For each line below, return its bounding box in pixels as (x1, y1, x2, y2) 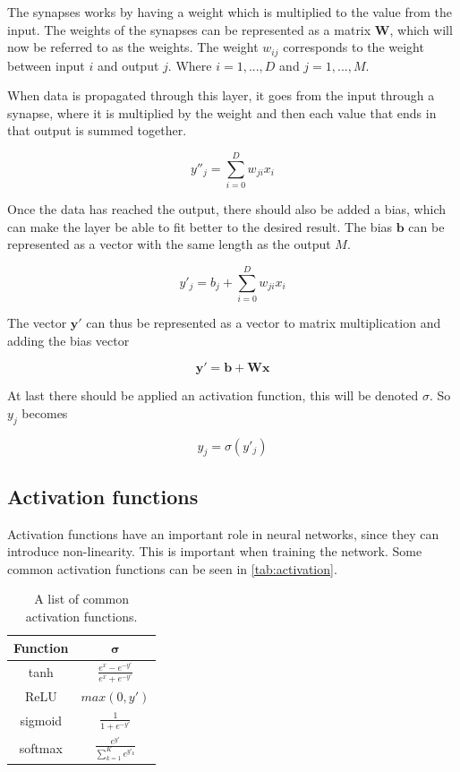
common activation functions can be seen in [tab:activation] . (7, 559, 337, 578)
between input (7, 56, 85, 74)
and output (97, 56, 159, 74)
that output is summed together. (7, 121, 187, 140)
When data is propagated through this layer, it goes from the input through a (7, 86, 435, 105)
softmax (19, 738, 63, 757)
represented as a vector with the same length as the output (7, 235, 331, 253)
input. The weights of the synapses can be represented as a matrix (7, 20, 371, 39)
